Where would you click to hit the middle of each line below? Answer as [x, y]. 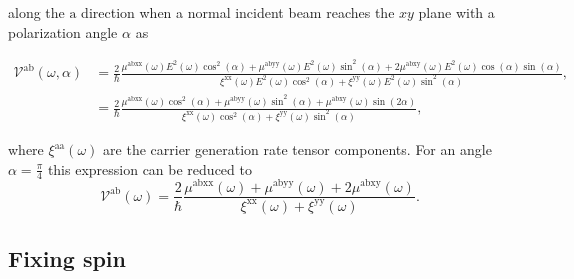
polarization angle [63, 31]
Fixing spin [67, 258]
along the [36, 12]
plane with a [456, 12]
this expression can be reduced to [149, 168]
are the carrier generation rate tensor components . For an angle [297, 149]
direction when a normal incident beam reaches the [238, 12]
